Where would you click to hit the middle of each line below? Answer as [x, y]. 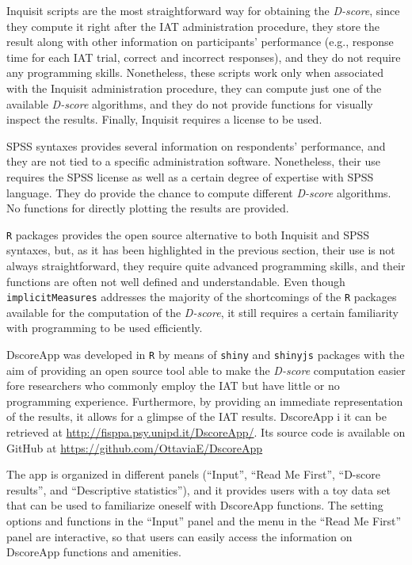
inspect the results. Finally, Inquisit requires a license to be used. [164, 119]
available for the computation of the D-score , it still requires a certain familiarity [202, 312]
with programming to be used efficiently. [105, 328]
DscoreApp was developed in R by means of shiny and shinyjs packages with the [206, 354]
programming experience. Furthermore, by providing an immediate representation [205, 401]
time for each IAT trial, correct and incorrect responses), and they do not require [204, 57]
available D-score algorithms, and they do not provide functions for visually [190, 103]
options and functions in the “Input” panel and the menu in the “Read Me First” [204, 521]
